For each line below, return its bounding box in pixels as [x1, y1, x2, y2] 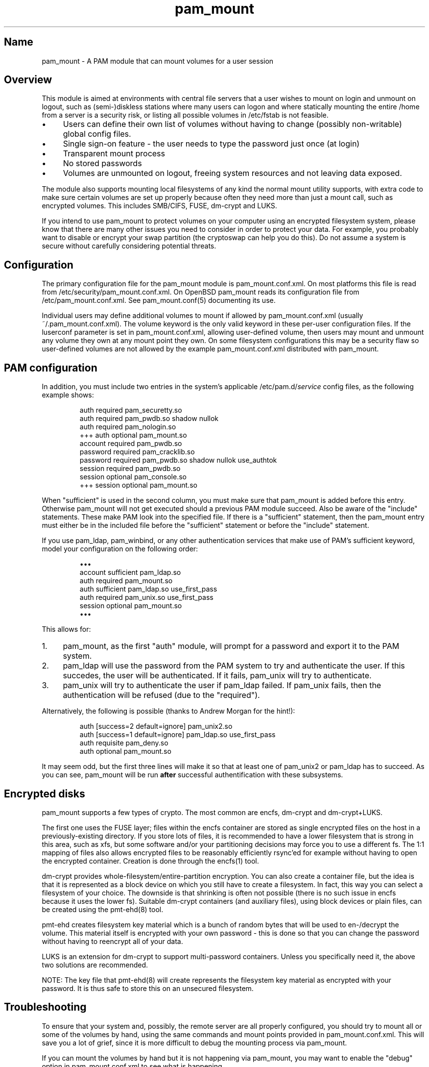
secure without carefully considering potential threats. [42, 242, 216, 250]
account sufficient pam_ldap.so [79, 568, 181, 577]
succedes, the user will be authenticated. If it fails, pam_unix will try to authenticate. [63, 670, 372, 681]
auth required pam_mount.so [79, 576, 173, 585]
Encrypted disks [4, 787, 85, 800]
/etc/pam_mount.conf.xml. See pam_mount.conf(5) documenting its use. [42, 296, 276, 305]
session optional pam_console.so [79, 472, 187, 481]
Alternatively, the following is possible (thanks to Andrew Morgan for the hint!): [42, 707, 295, 716]
